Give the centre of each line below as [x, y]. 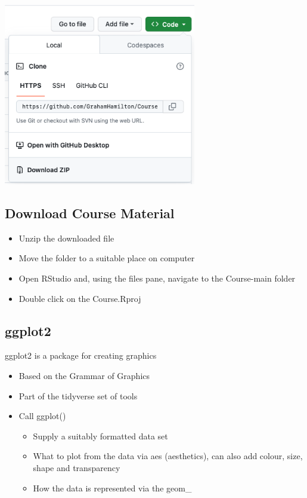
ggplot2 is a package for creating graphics [81, 355]
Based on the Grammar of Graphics [84, 375]
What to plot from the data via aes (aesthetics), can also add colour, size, [168, 456]
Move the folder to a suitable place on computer [107, 258]
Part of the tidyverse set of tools [78, 395]
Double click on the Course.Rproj [80, 298]
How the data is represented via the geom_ [112, 488]
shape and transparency [77, 467]
